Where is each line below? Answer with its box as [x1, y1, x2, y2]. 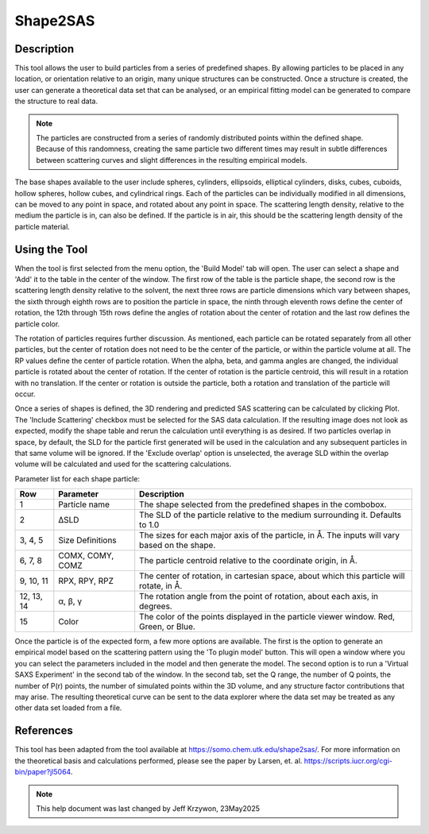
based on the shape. [139, 540, 216, 551]
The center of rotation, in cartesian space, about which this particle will [139, 570, 405, 581]
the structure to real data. [14, 96, 99, 106]
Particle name [58, 499, 110, 510]
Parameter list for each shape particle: [14, 473, 141, 484]
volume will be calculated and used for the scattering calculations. [14, 459, 232, 469]
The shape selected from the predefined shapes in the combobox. [139, 499, 387, 510]
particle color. [14, 319, 60, 329]
